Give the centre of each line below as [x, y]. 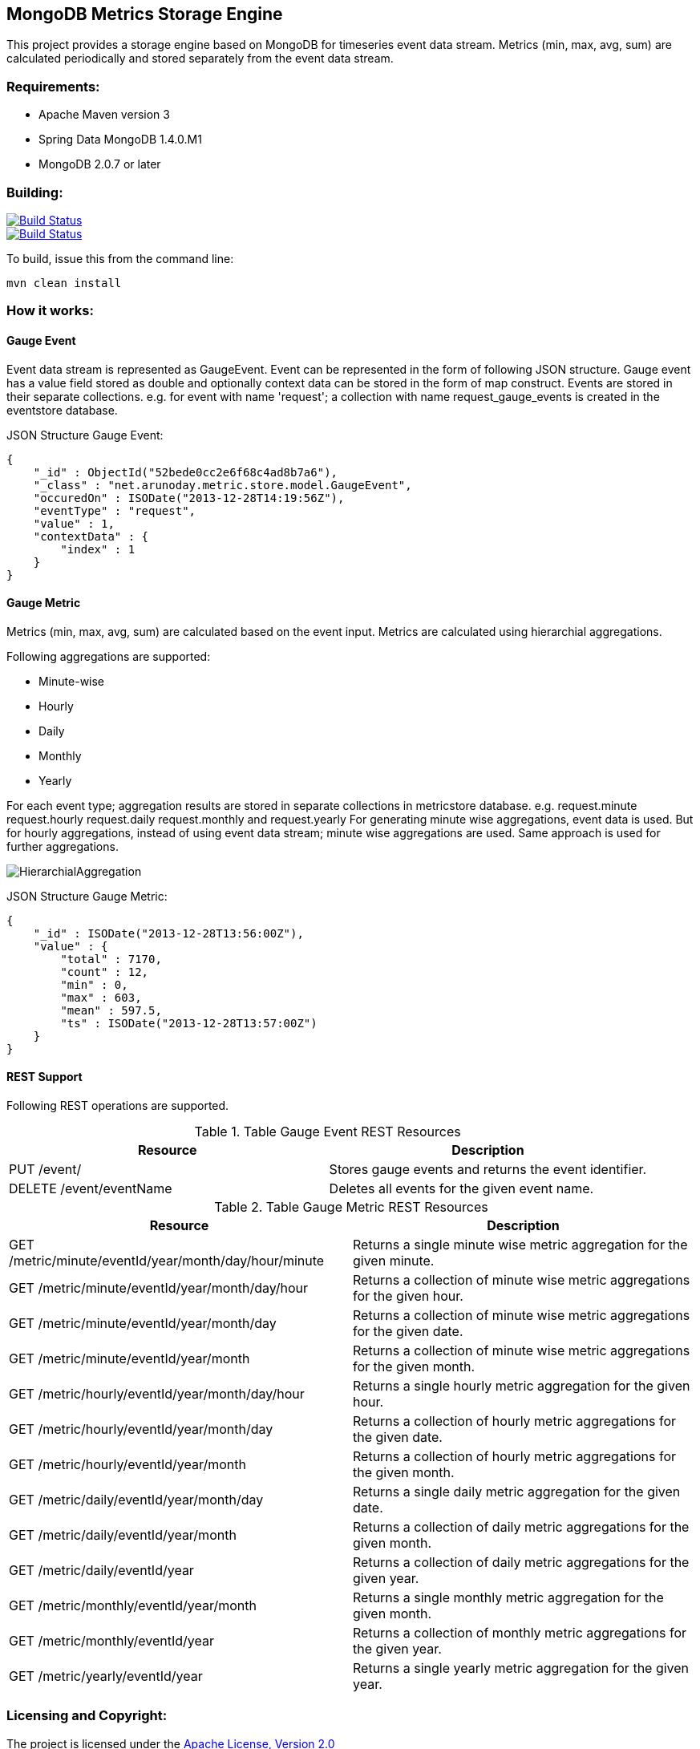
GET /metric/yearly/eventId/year [106, 1676]
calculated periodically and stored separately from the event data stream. [200, 59]
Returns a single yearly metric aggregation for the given [521, 1668]
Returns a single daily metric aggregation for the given [517, 1491]
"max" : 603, [101, 997]
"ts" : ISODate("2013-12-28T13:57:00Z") [189, 1023]
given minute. [394, 1260]
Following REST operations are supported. [118, 1105]
